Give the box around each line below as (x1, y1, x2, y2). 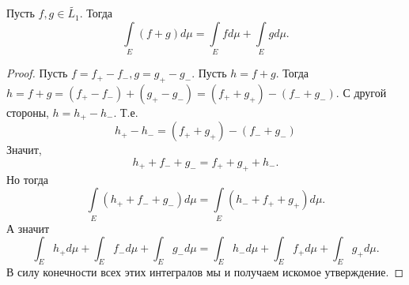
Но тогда (6, 171, 49, 187)
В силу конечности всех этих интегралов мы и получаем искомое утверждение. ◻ (6, 264, 404, 280)
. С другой (335, 84, 387, 100)
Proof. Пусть (6, 65, 68, 81)
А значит (6, 219, 50, 236)
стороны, (6, 103, 49, 120)
